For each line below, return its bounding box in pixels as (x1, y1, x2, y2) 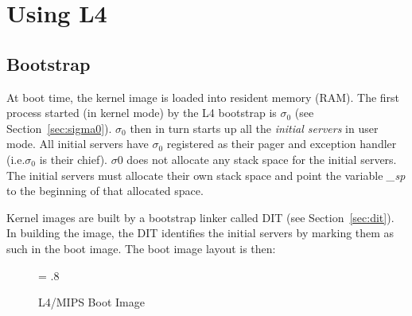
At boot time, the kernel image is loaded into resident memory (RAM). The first (6, 88, 400, 105)
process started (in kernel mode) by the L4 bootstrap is (6, 104, 277, 121)
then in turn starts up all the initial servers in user (130, 119, 379, 136)
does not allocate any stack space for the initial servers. (126, 150, 397, 167)
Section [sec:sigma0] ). (6, 119, 112, 136)
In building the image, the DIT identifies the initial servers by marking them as (6, 224, 395, 241)
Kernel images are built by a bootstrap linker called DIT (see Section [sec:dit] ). (6, 209, 395, 225)
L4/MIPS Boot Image (38, 294, 145, 310)
